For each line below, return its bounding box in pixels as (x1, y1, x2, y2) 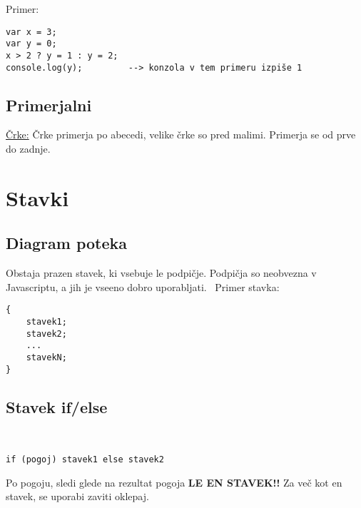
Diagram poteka (6, 232, 127, 254)
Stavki (6, 183, 69, 212)
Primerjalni (6, 93, 92, 116)
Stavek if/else (6, 395, 108, 417)
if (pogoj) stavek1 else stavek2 (6, 454, 164, 465)
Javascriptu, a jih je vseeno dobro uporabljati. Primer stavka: (6, 279, 280, 294)
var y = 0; (6, 39, 57, 49)
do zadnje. (6, 141, 51, 156)
